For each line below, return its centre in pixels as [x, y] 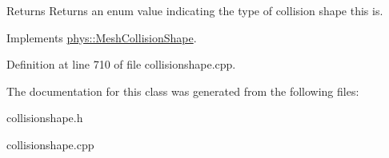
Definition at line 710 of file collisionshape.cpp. [121, 64]
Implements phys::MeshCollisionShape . [102, 37]
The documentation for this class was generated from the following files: [183, 91]
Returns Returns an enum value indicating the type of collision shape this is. [195, 10]
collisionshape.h [45, 118]
